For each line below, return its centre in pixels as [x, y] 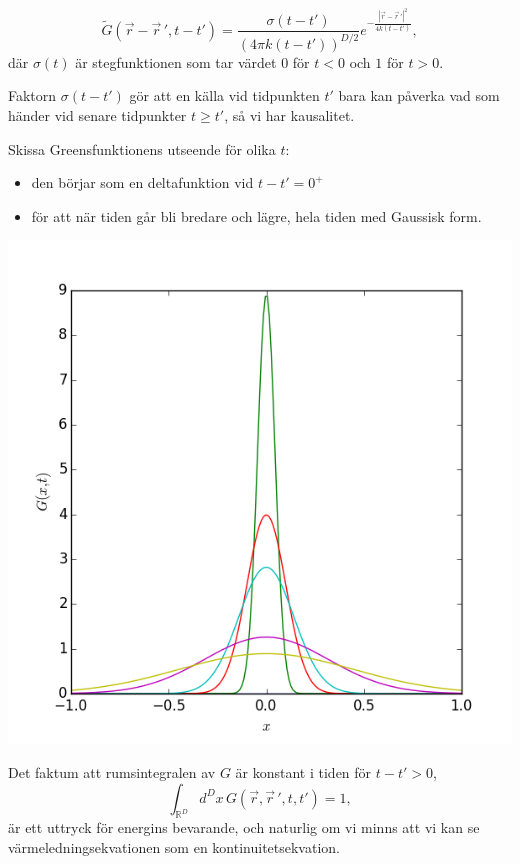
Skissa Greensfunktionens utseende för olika [142, 148]
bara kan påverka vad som [419, 95]
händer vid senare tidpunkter [97, 115]
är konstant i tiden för [303, 772]
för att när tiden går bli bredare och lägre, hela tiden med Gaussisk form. [256, 215]
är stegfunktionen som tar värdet [176, 61]
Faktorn [32, 95]
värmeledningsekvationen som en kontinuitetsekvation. [174, 846]
